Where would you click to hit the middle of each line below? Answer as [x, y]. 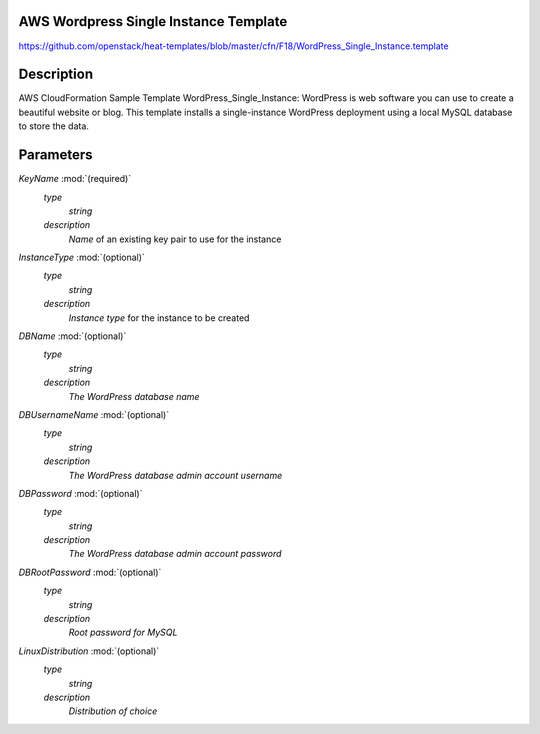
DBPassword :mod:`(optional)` [80, 493]
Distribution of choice [113, 711]
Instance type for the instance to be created [159, 317]
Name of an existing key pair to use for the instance [175, 239]
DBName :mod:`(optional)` [72, 336]
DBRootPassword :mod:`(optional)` [90, 572]
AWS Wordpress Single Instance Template [153, 21]
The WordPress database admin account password [175, 554]
